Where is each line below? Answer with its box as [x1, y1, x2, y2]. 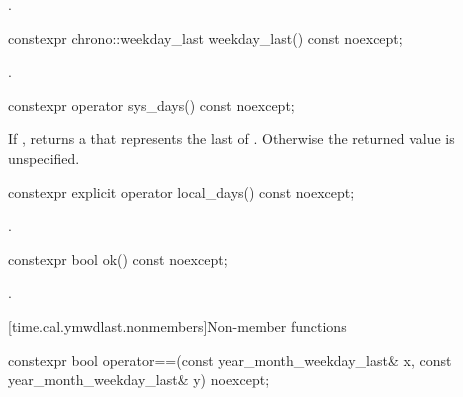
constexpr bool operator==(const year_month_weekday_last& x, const [8, 349, 452, 370]
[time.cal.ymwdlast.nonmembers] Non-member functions [8, 315, 347, 336]
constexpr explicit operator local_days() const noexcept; [8, 181, 355, 202]
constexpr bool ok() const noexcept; [8, 248, 228, 269]
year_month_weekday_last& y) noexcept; [8, 369, 270, 390]
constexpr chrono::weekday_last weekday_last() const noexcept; [8, 27, 403, 48]
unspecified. [8, 147, 80, 168]
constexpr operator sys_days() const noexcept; [8, 94, 295, 115]
